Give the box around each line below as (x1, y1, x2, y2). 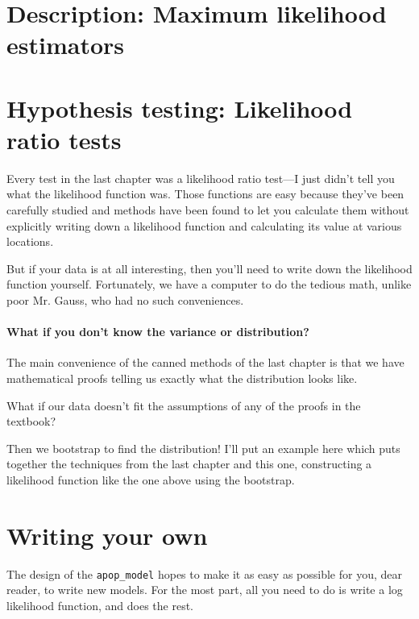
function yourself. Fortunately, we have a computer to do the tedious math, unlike (6, 276, 412, 293)
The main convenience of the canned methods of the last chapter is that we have (6, 354, 404, 371)
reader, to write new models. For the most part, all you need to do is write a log (6, 581, 403, 598)
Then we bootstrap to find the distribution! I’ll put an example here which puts (6, 439, 400, 456)
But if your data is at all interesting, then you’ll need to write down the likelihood (6, 260, 413, 276)
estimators (6, 28, 124, 61)
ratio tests (6, 123, 122, 156)
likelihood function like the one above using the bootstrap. (6, 471, 295, 488)
